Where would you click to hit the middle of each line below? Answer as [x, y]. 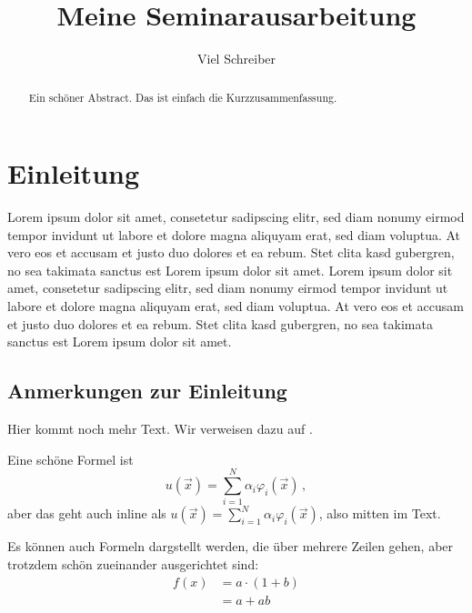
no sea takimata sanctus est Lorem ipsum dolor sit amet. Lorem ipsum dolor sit [230, 270]
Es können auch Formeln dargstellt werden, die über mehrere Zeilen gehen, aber [231, 546]
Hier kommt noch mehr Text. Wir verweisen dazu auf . [160, 429]
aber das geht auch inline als [87, 513]
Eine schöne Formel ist [70, 459]
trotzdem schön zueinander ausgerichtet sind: [133, 563]
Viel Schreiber [236, 59]
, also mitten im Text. [380, 513]
